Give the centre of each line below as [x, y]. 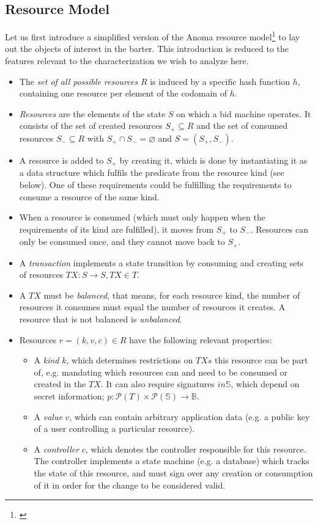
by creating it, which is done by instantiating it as [213, 160]
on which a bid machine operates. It [244, 113]
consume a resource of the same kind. [89, 196]
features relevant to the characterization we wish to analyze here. [127, 61]
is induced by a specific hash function [220, 81]
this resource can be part [261, 360]
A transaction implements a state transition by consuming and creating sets [161, 262]
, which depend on [265, 384]
